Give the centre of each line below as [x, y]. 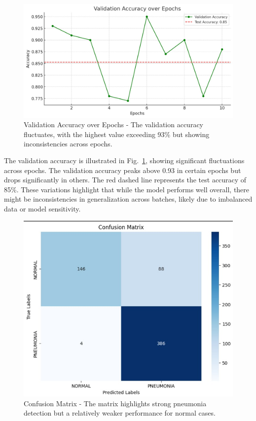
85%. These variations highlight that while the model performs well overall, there [127, 189]
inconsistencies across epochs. [68, 144]
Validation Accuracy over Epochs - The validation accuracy [113, 124]
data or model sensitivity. [42, 208]
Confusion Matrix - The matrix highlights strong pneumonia [115, 403]
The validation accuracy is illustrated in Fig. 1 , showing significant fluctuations [124, 160]
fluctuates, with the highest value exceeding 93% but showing [117, 134]
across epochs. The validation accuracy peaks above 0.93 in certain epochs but [123, 170]
